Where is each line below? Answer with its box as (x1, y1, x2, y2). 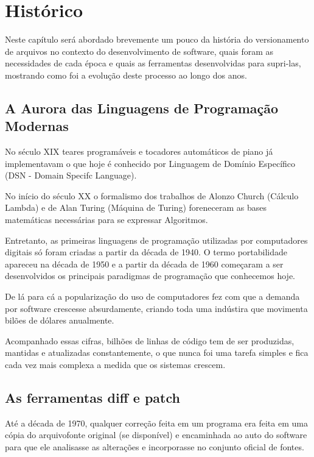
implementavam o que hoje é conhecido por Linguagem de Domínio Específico (5, 157, 296, 169)
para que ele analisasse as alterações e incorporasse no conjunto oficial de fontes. (5, 440, 304, 453)
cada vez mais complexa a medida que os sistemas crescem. (5, 358, 226, 370)
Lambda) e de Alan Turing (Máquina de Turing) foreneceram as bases (5, 201, 267, 214)
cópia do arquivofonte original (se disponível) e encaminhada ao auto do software (5, 428, 307, 441)
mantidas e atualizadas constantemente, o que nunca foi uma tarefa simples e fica (5, 346, 309, 359)
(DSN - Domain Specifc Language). (5, 169, 137, 182)
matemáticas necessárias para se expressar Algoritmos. (5, 213, 208, 226)
